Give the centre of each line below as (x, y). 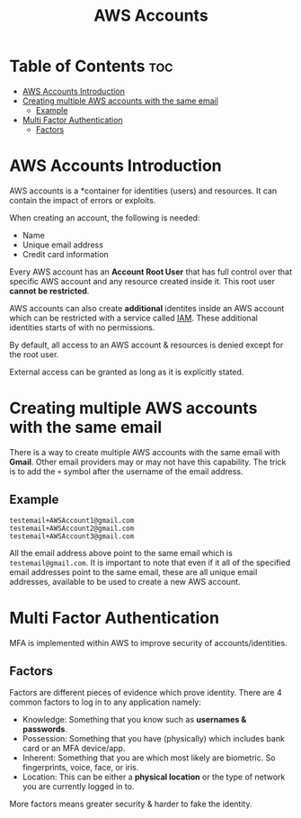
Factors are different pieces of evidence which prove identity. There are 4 (146, 693)
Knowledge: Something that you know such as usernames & (134, 720)
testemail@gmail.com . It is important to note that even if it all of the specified (150, 562)
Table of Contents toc (91, 66)
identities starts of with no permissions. (82, 327)
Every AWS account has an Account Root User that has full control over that (150, 272)
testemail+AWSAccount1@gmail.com (72, 520)
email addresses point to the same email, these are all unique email (133, 571)
